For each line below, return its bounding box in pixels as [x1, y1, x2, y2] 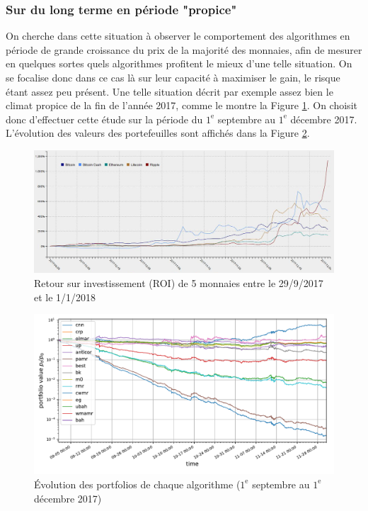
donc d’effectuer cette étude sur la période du [6, 111, 203, 126]
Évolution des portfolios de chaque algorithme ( [34, 476, 241, 491]
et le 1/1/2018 [34, 289, 96, 304]
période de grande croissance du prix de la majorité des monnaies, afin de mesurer [6, 42, 362, 57]
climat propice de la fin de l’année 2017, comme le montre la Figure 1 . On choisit [6, 98, 357, 113]
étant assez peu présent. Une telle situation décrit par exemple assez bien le [6, 84, 333, 99]
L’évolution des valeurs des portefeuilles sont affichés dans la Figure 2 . [6, 125, 310, 140]
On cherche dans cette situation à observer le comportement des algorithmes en [6, 28, 350, 43]
